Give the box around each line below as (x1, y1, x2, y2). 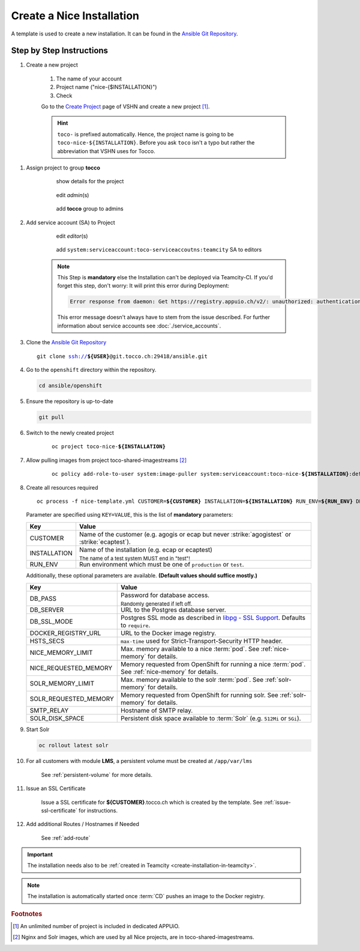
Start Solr (26, 726, 50, 733)
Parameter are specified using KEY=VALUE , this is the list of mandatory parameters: (26, 511, 233, 518)
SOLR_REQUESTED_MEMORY (29, 694, 114, 703)
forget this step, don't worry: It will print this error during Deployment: (57, 282, 230, 290)
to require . (120, 621, 151, 630)
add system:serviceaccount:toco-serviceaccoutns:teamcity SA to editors (56, 246, 262, 254)
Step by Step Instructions (11, 46, 108, 56)
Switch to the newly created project (26, 429, 114, 436)
